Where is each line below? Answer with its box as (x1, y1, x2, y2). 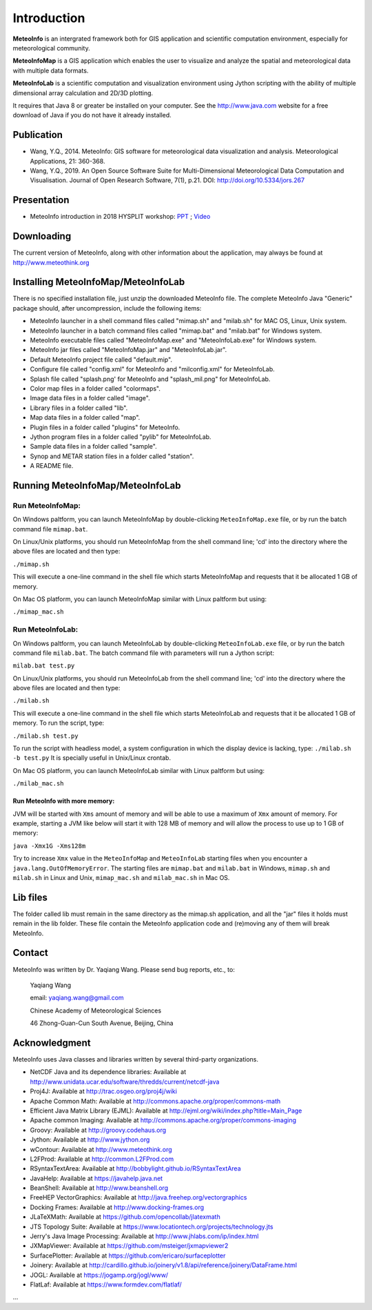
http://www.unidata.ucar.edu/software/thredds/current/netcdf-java (30, 1077, 220, 1086)
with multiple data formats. (12, 66, 89, 75)
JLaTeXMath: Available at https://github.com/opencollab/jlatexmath (30, 1213, 220, 1221)
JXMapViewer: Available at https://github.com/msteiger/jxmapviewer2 (30, 1242, 229, 1250)
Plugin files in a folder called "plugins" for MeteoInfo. (30, 423, 180, 431)
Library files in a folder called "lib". (30, 404, 128, 412)
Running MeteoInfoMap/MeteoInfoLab (12, 480, 181, 491)
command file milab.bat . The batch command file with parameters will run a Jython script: (12, 649, 275, 657)
